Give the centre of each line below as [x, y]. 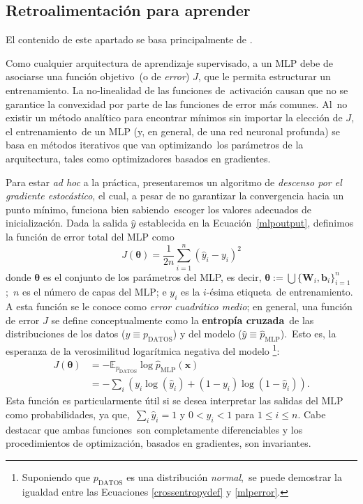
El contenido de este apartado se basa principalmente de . [129, 39]
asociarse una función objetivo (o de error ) [98, 76]
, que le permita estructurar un [264, 76]
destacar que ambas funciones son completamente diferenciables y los [154, 429]
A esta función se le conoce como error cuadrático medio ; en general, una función [179, 306]
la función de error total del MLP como [90, 236]
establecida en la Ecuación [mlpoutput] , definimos [246, 223]
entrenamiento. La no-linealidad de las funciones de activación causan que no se [177, 90]
